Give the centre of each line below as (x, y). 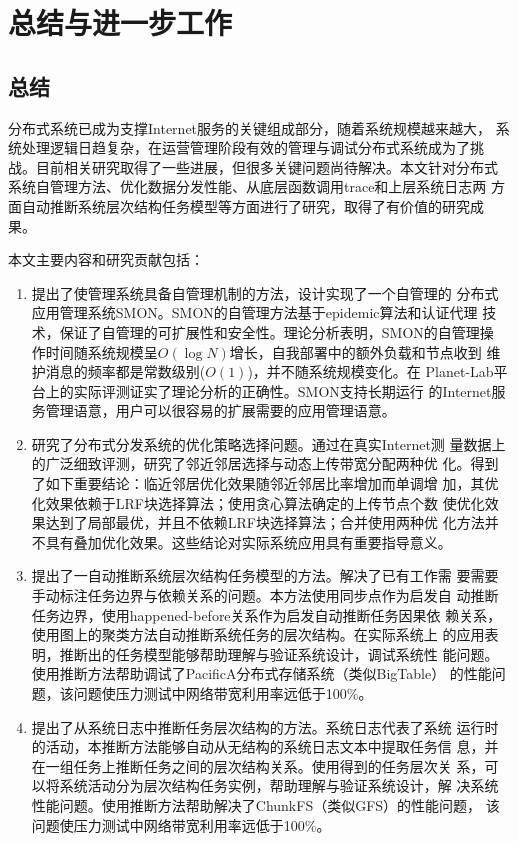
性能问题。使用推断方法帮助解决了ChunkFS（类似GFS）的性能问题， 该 (265, 804)
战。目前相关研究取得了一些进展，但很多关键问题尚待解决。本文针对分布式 (253, 166)
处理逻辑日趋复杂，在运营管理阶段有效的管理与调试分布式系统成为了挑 (252, 147)
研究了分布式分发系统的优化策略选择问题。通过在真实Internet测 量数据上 (268, 443)
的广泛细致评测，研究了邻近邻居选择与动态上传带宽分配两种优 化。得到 (265, 463)
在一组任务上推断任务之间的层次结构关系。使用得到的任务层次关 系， (258, 765)
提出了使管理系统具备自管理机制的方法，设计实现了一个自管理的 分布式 (265, 292)
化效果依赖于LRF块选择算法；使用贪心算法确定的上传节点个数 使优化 (258, 502)
